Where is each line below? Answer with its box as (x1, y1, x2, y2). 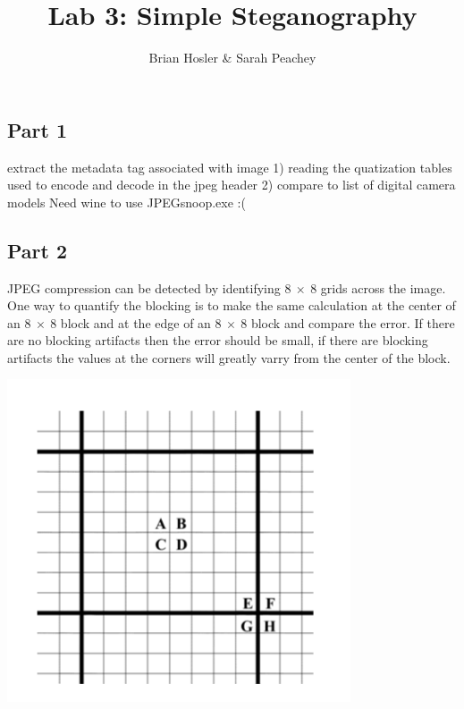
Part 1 (7, 115, 68, 143)
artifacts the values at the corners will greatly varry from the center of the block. (7, 348, 451, 367)
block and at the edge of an (60, 313, 211, 332)
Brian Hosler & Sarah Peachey (148, 48, 316, 67)
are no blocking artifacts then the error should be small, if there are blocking (7, 331, 428, 350)
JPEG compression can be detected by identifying (7, 278, 281, 297)
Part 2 (7, 236, 68, 264)
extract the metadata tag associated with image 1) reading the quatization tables (7, 157, 452, 176)
